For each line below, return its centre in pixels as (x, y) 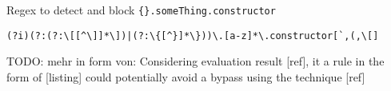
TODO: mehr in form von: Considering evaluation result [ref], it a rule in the (195, 61)
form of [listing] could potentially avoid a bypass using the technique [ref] (186, 76)
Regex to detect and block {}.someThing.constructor (141, 10)
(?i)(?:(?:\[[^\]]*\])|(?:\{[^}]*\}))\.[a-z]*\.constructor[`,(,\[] (193, 36)
